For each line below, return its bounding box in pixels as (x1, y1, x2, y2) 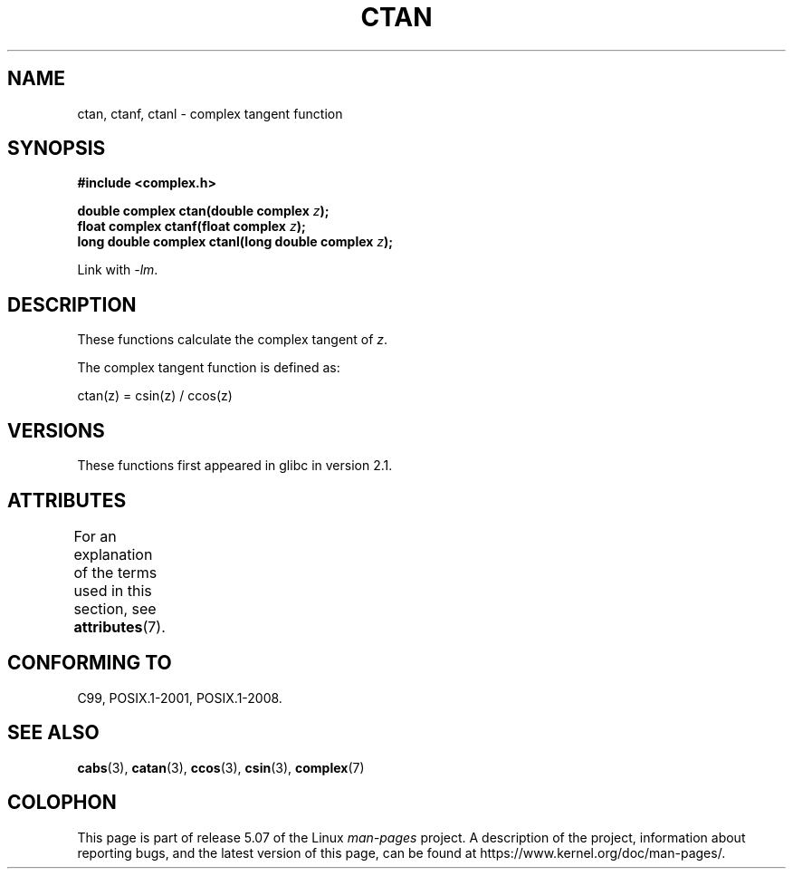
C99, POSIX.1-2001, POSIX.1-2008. (77, 689, 282, 706)
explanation (73, 544, 153, 563)
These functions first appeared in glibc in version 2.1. (77, 457, 393, 474)
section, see (73, 599, 157, 618)
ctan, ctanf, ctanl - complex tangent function (77, 105, 343, 121)
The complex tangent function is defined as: (77, 360, 340, 376)
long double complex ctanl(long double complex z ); (77, 234, 394, 250)
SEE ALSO (7, 721, 100, 745)
